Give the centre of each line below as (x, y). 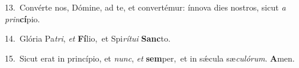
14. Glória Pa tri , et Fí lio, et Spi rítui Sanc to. (88, 38)
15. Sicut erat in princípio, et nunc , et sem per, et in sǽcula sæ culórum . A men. (150, 58)
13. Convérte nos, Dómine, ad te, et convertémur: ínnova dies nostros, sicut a (145, 7)
